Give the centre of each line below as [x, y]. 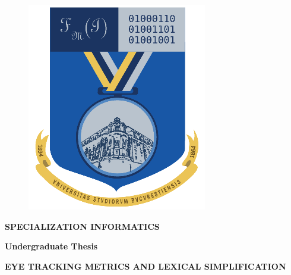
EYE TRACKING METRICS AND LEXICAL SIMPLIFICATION [145, 266]
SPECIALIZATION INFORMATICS [82, 226]
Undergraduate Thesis [51, 246]
